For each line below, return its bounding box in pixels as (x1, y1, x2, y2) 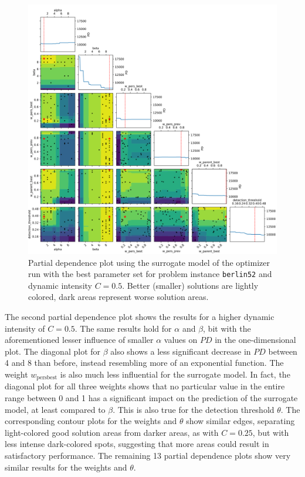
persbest (36, 375, 57, 381)
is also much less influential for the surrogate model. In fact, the (60, 368, 290, 380)
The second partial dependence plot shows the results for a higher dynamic (5, 311, 274, 323)
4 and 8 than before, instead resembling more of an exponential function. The (5, 356, 284, 369)
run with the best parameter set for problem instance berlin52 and (28, 268, 272, 280)
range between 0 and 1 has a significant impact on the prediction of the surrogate (5, 392, 298, 404)
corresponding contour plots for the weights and (5, 415, 177, 427)
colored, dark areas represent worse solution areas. (28, 291, 209, 303)
